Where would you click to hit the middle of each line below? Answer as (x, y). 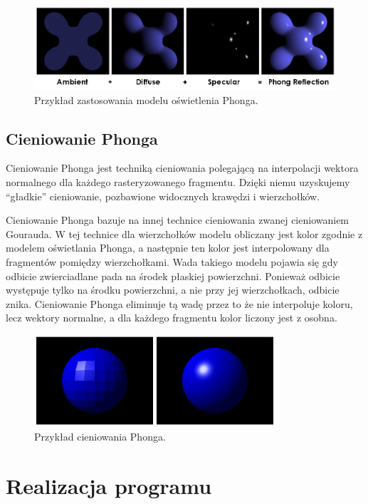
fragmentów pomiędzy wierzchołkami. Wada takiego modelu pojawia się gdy (172, 261)
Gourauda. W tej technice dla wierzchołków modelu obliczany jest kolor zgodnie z (184, 233)
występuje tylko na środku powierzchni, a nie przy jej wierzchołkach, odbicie (173, 290)
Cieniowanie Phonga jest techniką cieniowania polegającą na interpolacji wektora (182, 168)
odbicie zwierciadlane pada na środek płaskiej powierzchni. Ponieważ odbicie (173, 276)
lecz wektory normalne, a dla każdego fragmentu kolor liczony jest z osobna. (172, 318)
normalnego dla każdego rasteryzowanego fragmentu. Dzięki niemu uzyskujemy (178, 181)
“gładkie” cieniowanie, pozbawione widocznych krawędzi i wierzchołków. (163, 196)
